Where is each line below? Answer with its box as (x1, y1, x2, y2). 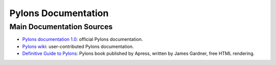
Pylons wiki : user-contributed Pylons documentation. (22, 43, 134, 49)
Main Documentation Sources (9, 22, 113, 31)
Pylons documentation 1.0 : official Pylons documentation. (22, 36, 143, 42)
